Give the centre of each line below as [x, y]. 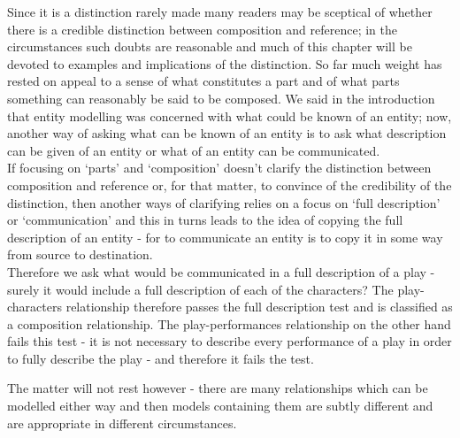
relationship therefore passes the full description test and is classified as [259, 307]
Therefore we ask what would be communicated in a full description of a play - [221, 271]
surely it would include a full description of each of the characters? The [200, 289]
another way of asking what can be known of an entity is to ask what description [227, 133]
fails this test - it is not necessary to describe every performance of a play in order [230, 341]
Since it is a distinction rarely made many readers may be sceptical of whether [220, 12]
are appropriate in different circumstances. [122, 423]
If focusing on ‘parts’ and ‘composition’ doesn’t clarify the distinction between [219, 168]
